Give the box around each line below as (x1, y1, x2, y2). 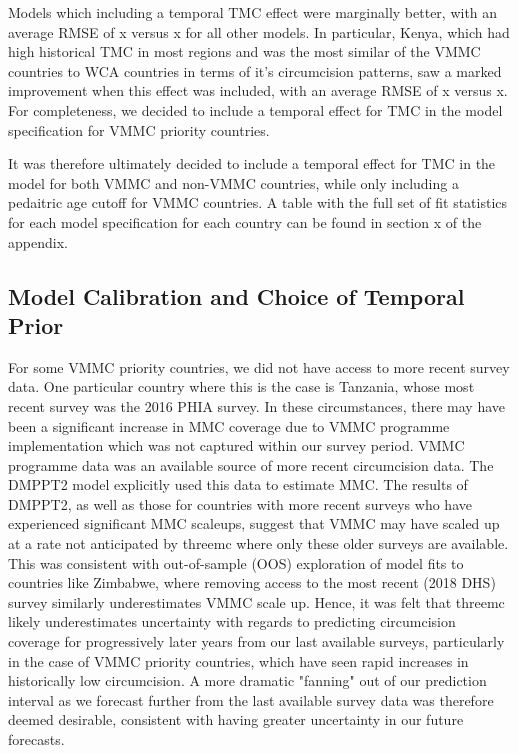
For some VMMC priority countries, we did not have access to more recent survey (8, 356, 510, 377)
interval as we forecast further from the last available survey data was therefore (8, 689, 494, 710)
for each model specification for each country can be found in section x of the (8, 211, 482, 232)
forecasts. (8, 729, 65, 749)
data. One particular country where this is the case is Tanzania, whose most (8, 376, 475, 397)
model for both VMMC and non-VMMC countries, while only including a (8, 172, 459, 193)
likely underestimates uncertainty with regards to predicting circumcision (8, 611, 456, 632)
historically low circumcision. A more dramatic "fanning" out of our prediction (8, 670, 487, 691)
